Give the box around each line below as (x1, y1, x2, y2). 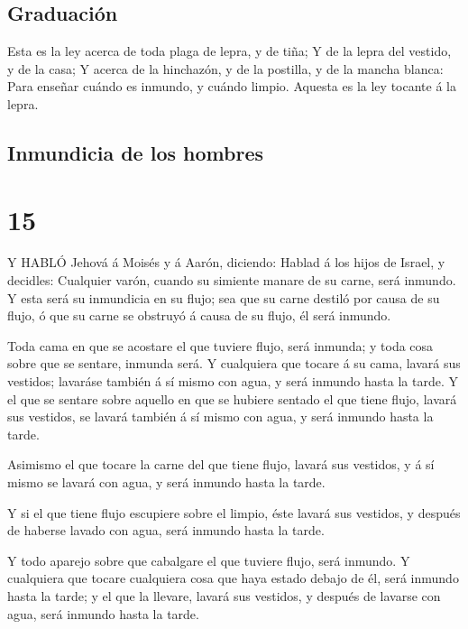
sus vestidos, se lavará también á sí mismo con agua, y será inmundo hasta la (7, 407, 434, 426)
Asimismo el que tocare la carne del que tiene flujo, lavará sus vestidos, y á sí (7, 455, 435, 474)
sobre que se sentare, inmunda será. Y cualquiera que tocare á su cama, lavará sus (7, 354, 461, 373)
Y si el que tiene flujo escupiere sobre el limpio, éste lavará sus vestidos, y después (7, 503, 461, 522)
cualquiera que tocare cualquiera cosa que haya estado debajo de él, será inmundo (7, 569, 459, 587)
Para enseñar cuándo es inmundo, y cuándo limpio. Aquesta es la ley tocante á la (7, 77, 456, 96)
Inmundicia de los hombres (7, 138, 263, 166)
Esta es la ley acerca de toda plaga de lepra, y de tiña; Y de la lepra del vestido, (7, 42, 452, 60)
